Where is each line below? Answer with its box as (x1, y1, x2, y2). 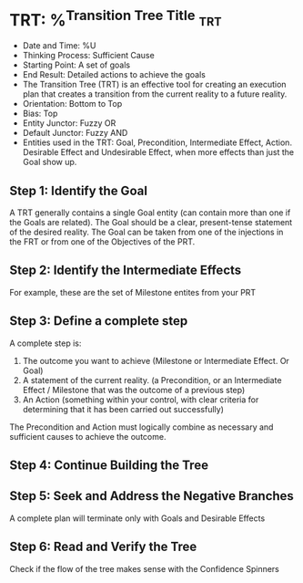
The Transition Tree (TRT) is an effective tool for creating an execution (22, 79, 287, 90)
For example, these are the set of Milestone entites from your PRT (9, 286, 257, 297)
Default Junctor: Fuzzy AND (22, 128, 128, 139)
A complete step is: (9, 338, 82, 349)
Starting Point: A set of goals (22, 59, 130, 70)
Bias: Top (22, 108, 58, 120)
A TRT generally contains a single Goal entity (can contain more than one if (9, 207, 291, 218)
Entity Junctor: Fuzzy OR (22, 118, 116, 129)
